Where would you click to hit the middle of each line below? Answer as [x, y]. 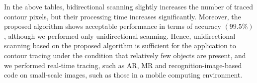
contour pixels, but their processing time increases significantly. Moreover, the [123, 16]
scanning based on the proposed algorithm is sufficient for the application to [120, 45]
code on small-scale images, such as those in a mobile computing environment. [123, 75]
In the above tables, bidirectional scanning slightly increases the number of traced [129, 6]
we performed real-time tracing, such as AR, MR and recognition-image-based [123, 65]
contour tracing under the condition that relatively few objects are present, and [125, 55]
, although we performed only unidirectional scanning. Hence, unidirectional [120, 36]
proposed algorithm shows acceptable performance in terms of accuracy [113, 26]
